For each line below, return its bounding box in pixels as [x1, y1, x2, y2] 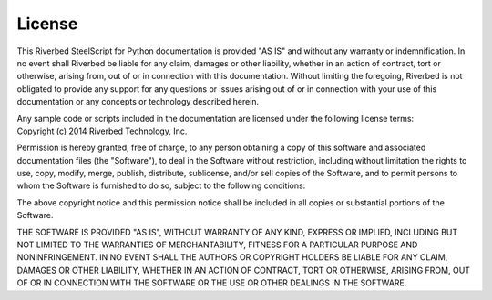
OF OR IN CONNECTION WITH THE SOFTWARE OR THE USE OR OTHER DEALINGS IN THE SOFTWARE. [16, 277, 407, 288]
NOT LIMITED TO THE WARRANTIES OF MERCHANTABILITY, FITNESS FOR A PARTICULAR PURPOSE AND [16, 239, 418, 250]
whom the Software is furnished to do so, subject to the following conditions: [16, 180, 306, 191]
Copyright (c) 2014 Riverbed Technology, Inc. [16, 125, 188, 136]
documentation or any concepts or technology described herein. [16, 96, 260, 107]
